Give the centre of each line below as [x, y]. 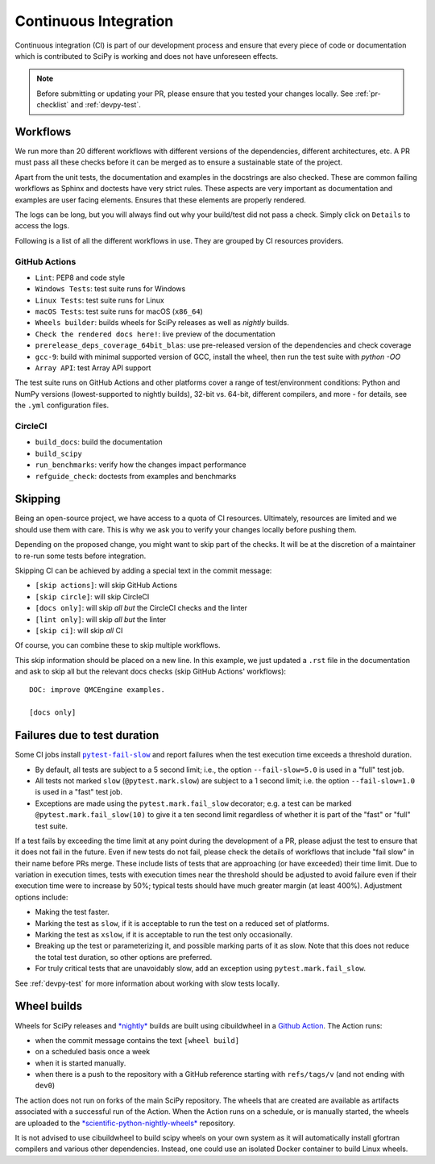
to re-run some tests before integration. [81, 556]
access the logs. [42, 226]
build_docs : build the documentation [99, 442]
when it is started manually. [81, 1063]
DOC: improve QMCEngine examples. [97, 690]
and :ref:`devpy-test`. [106, 105]
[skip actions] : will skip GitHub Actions [106, 586]
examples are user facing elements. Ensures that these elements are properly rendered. [160, 200]
